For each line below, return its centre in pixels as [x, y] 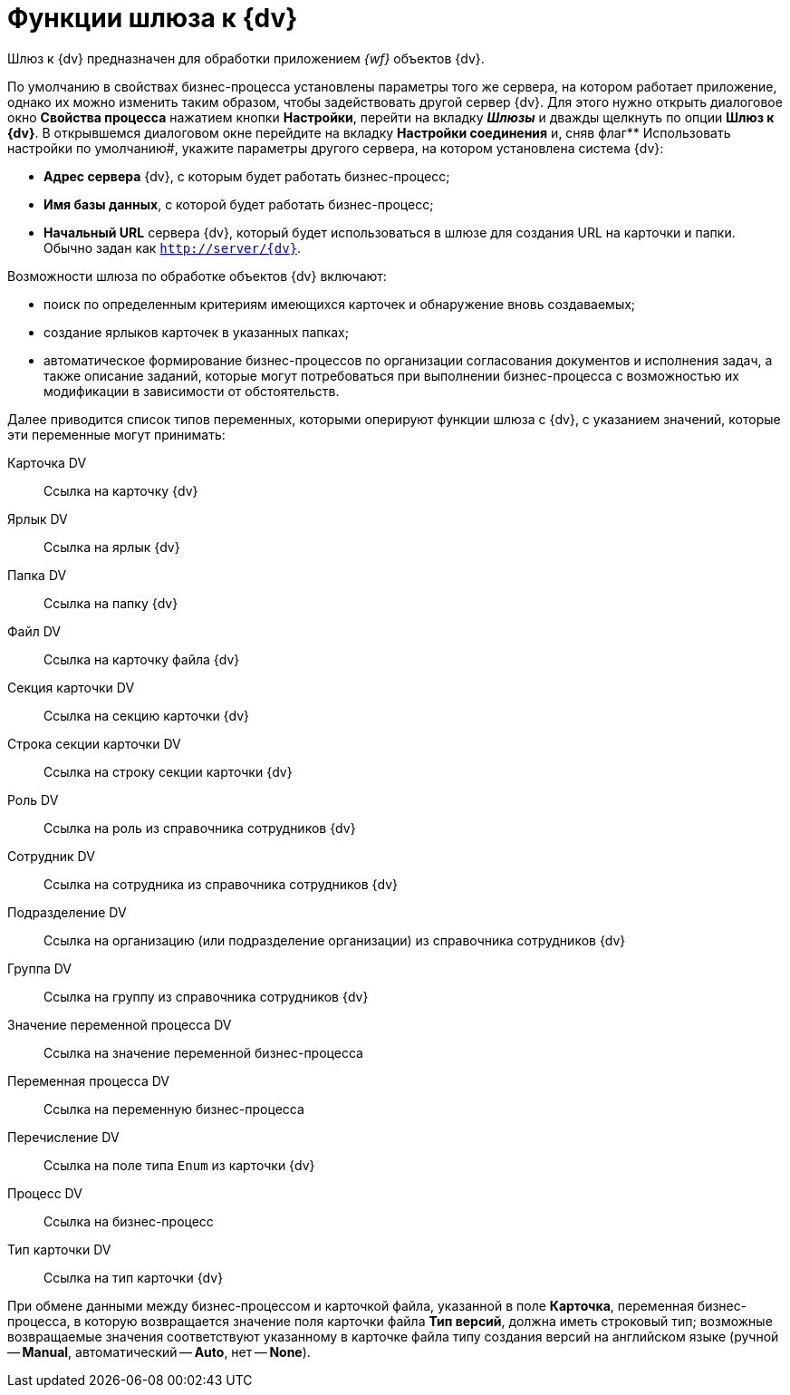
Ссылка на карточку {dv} [121, 490]
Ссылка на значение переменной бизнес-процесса [203, 1052]
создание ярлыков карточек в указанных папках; [196, 332]
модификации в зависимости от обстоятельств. [192, 391]
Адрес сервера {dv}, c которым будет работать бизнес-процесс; [247, 176]
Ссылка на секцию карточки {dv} [147, 715]
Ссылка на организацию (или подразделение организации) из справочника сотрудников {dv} [335, 940]
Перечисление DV [63, 1137]
